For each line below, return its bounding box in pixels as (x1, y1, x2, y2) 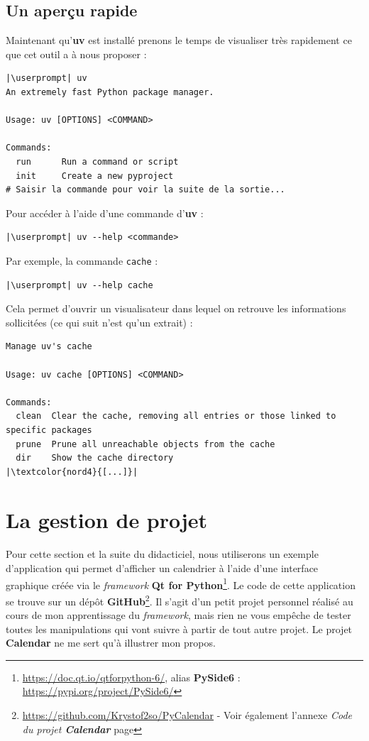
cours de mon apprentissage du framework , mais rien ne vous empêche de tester (6, 608, 351, 622)
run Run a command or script (16, 156, 179, 167)
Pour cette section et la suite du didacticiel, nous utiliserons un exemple (6, 547, 319, 561)
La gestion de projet (6, 505, 208, 534)
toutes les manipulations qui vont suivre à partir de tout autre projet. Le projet (6, 621, 353, 636)
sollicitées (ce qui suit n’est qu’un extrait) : (6, 314, 193, 329)
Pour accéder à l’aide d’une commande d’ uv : (6, 205, 204, 220)
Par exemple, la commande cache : (6, 253, 158, 268)
